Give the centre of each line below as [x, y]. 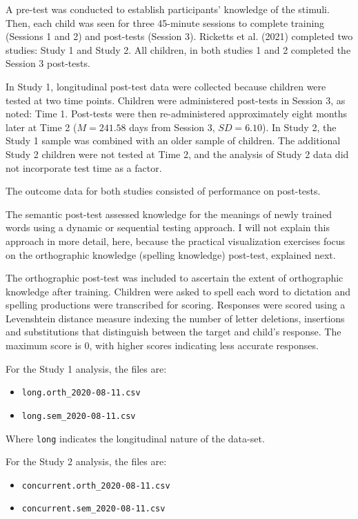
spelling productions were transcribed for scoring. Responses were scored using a [176, 305]
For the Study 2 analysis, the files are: [86, 461]
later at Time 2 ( [41, 127]
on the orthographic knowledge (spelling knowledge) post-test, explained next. [171, 254]
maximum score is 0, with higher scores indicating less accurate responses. [162, 345]
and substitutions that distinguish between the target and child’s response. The [173, 332]
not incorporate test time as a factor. [84, 167]
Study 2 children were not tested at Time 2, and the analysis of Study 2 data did [177, 154]
